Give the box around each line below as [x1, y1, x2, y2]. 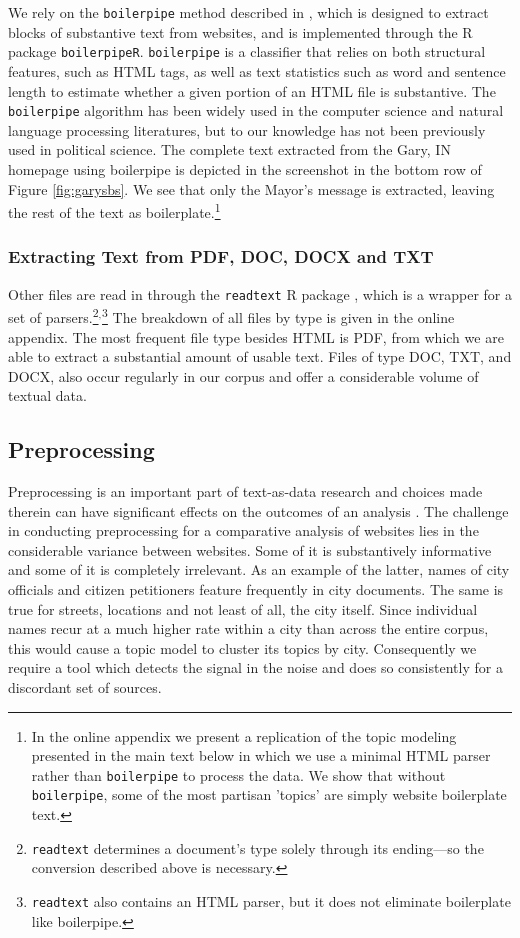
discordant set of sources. [8, 677, 162, 698]
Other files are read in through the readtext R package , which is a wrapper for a [8, 283, 512, 304]
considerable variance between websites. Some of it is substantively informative [8, 539, 492, 560]
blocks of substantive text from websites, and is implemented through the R [8, 21, 473, 42]
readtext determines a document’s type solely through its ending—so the [31, 837, 484, 858]
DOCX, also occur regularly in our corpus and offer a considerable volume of [8, 365, 479, 386]
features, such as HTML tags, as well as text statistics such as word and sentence [8, 60, 506, 81]
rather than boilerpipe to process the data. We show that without [31, 764, 446, 785]
